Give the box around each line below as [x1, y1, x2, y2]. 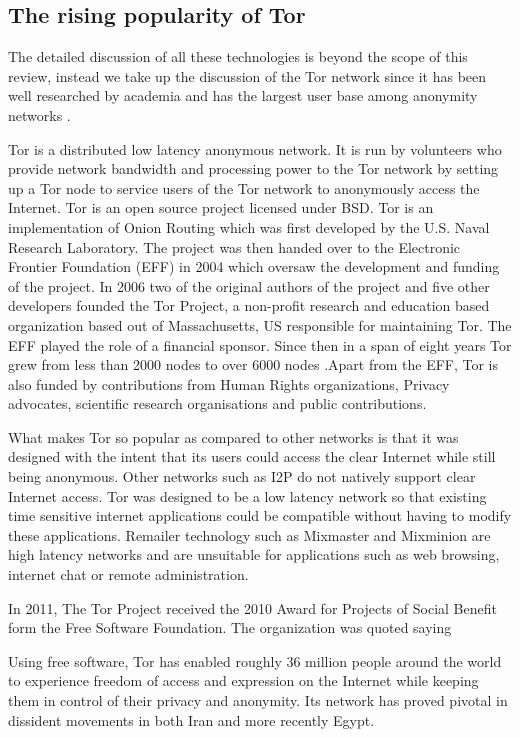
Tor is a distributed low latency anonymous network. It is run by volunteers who [8, 138, 502, 159]
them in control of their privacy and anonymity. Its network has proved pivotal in [8, 690, 508, 711]
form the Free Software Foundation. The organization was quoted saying [8, 617, 452, 638]
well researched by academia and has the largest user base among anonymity [8, 85, 478, 106]
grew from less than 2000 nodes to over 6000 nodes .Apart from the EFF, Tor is [8, 354, 499, 375]
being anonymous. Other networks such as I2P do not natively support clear [8, 466, 476, 487]
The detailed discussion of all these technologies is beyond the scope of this [8, 46, 468, 67]
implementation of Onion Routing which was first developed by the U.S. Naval [8, 216, 490, 237]
